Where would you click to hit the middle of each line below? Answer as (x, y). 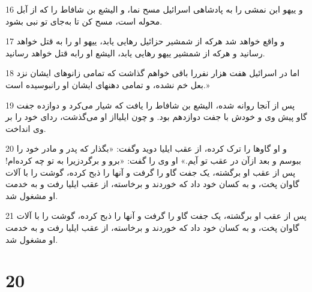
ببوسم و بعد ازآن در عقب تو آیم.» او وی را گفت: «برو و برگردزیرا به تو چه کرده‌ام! (153, 160)
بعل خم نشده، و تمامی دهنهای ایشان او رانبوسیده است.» (108, 84)
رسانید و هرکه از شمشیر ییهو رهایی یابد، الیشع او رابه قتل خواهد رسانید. (135, 52)
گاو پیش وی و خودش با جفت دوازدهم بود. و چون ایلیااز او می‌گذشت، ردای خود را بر (156, 117)
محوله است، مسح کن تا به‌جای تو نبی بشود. (84, 21)
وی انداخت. (26, 128)
